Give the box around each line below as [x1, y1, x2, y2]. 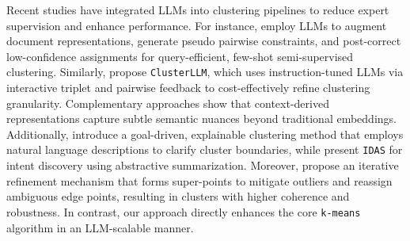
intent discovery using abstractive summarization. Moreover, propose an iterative [6, 157, 399, 174]
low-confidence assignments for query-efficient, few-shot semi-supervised [6, 48, 354, 64]
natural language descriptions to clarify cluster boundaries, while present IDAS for [6, 141, 403, 158]
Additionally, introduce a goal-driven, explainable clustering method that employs [6, 125, 404, 142]
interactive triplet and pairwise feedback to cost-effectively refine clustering [6, 79, 370, 96]
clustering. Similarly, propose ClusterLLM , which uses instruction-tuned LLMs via [6, 63, 404, 80]
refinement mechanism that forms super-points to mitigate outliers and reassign [6, 172, 393, 189]
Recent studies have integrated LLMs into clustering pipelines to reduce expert [6, 2, 389, 17]
